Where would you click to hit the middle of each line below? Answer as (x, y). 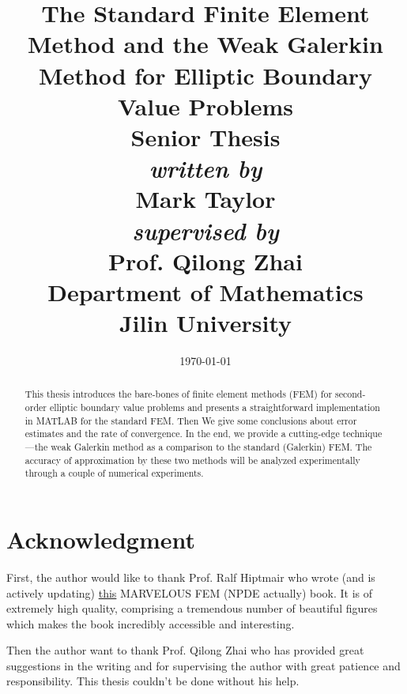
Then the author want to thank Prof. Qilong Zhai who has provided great (185, 650)
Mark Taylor (205, 199)
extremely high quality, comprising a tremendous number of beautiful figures (192, 608)
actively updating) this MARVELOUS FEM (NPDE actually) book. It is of (190, 592)
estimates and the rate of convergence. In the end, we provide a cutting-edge (182, 434)
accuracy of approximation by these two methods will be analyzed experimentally (192, 460)
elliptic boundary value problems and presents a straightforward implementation (215, 407)
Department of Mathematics (205, 291)
